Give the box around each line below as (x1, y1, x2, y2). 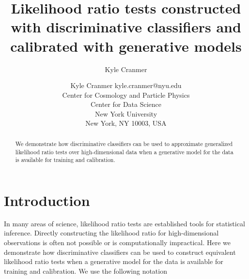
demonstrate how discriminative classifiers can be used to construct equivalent (4, 247, 236, 257)
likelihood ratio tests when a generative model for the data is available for (4, 256, 223, 266)
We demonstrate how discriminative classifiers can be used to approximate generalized (15, 139, 233, 147)
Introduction (4, 190, 90, 210)
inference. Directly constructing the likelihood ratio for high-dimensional (4, 228, 219, 238)
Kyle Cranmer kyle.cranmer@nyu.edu (70, 80, 182, 90)
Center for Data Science (90, 99, 162, 109)
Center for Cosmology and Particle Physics (62, 89, 190, 100)
